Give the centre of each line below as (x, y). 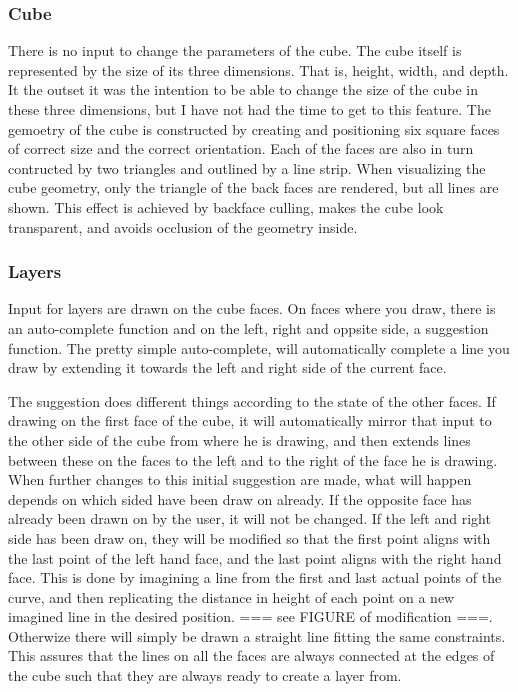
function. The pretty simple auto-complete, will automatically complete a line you (259, 347)
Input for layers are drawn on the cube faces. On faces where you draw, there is (252, 308)
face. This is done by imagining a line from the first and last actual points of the (255, 577)
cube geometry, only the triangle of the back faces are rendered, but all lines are (253, 187)
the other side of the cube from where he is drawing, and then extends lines (239, 439)
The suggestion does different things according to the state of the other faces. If (252, 400)
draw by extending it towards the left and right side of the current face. (227, 367)
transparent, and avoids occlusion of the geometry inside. (183, 226)
